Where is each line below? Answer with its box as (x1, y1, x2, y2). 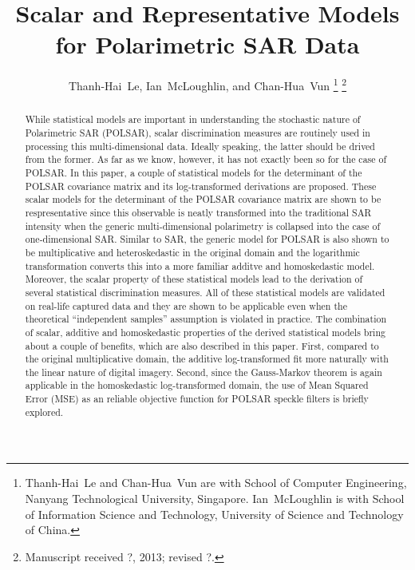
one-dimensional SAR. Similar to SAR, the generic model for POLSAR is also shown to (25, 232, 389, 246)
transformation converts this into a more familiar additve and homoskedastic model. (25, 259, 375, 272)
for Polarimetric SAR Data (55, 28, 360, 61)
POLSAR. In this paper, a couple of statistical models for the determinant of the (25, 165, 362, 179)
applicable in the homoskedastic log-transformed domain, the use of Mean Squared (25, 378, 369, 392)
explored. (25, 405, 64, 418)
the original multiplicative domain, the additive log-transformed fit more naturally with (25, 352, 389, 366)
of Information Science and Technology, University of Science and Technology (25, 505, 404, 522)
